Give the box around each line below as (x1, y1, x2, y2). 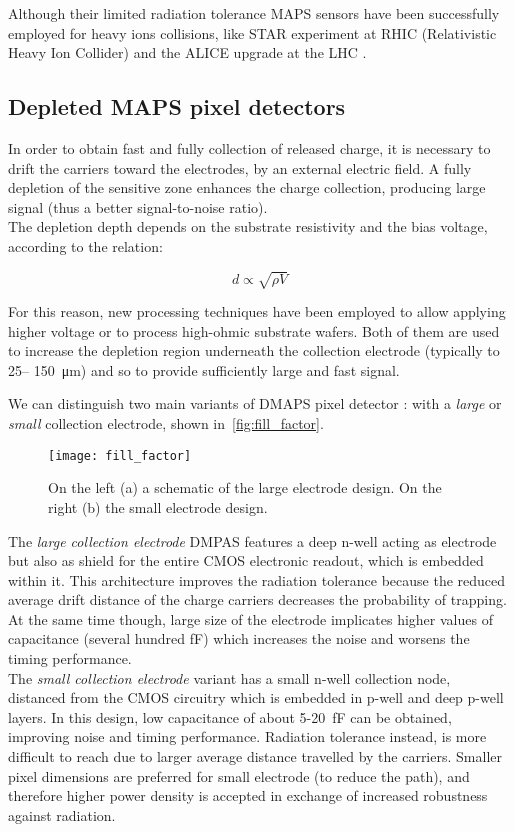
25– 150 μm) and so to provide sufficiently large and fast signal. (8, 359, 400, 380)
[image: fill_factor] (48, 448, 192, 463)
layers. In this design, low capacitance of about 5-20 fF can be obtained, (8, 706, 452, 727)
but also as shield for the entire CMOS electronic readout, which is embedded (8, 550, 484, 571)
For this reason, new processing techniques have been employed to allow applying (8, 301, 506, 322)
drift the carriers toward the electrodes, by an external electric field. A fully (8, 157, 472, 178)
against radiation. (8, 804, 116, 825)
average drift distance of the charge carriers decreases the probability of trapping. (8, 589, 507, 610)
